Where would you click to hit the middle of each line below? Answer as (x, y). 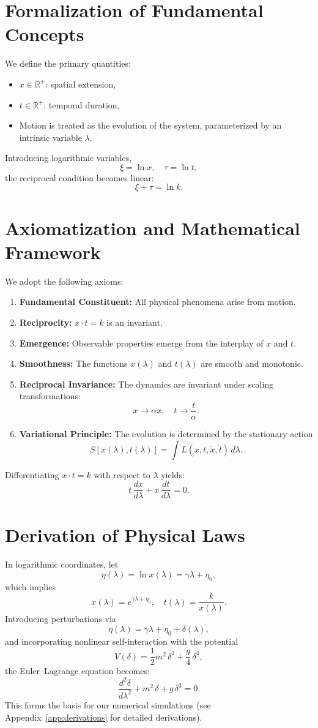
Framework (53, 251)
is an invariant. (135, 322)
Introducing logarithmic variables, (68, 158)
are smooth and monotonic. (252, 363)
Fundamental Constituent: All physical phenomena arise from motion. (157, 302)
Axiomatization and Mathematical (153, 227)
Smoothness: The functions (73, 363)
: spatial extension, (81, 84)
